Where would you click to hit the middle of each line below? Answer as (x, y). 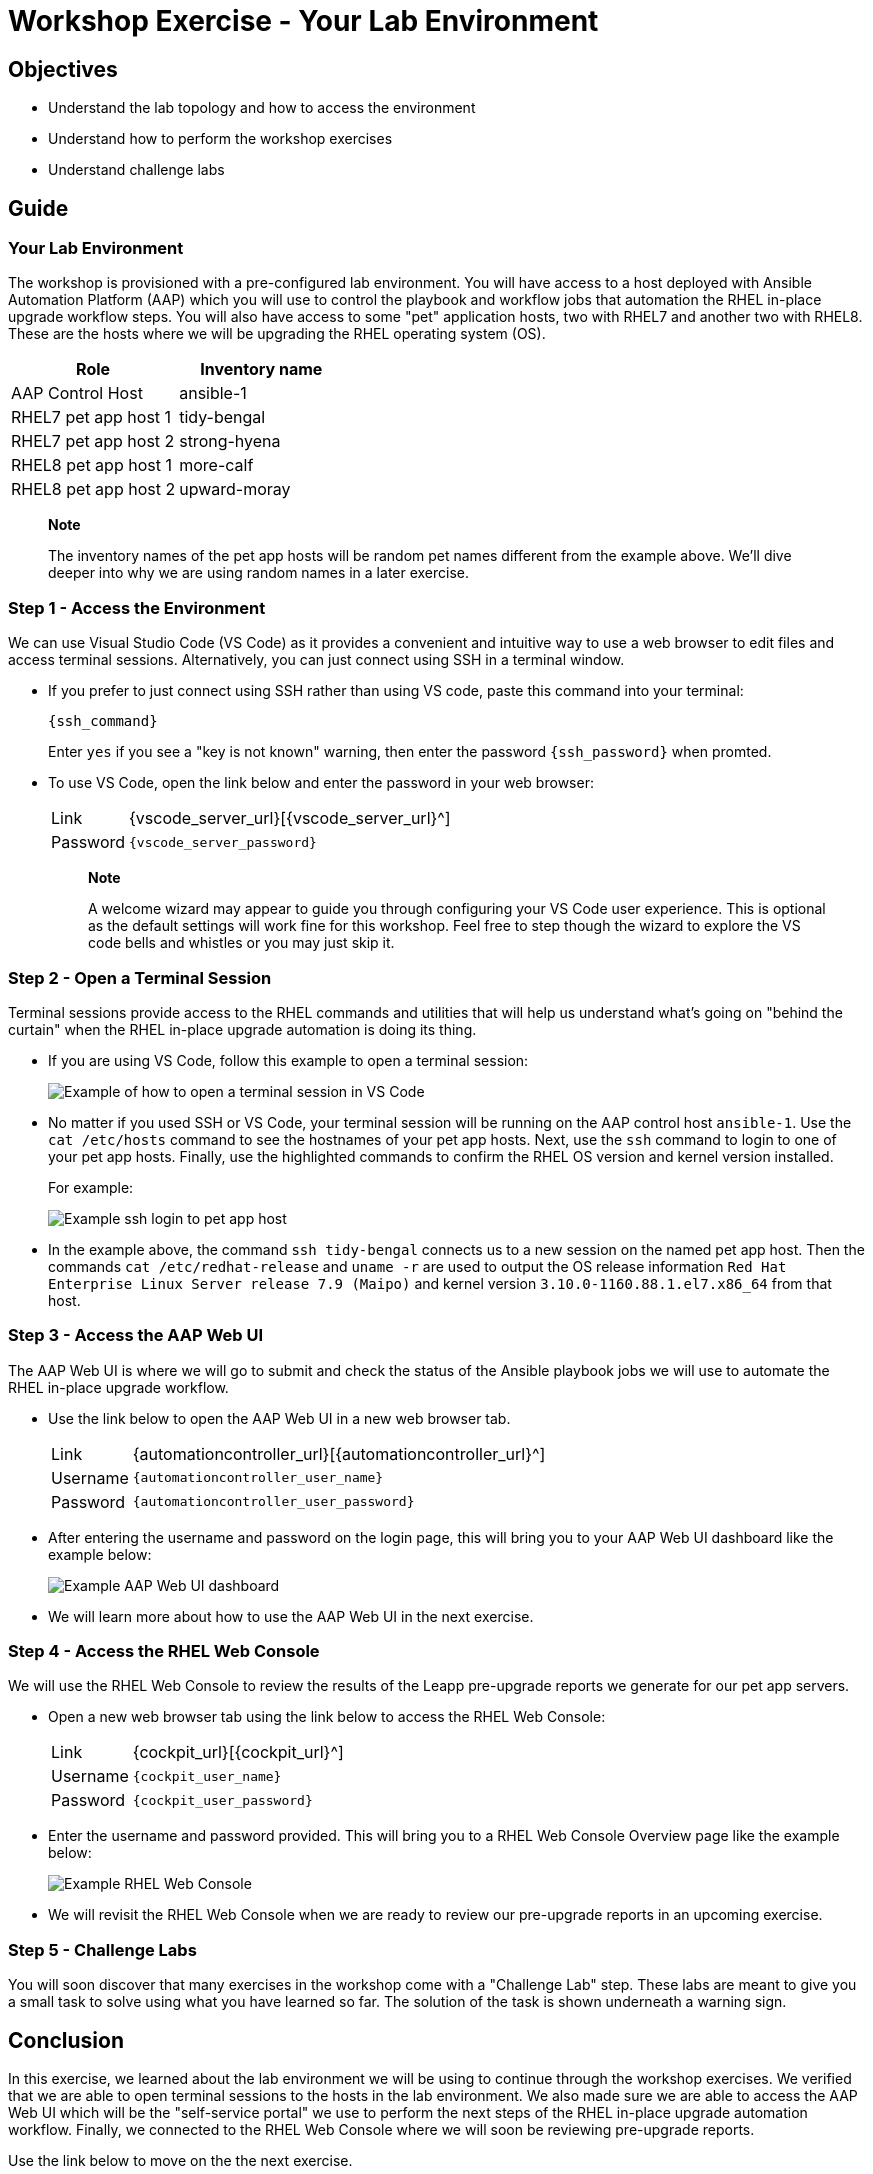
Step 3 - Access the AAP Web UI (136, 1335)
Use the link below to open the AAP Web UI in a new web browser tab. (279, 1418)
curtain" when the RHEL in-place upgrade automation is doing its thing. (242, 1029)
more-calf (216, 465)
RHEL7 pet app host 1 (91, 417)
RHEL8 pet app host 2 (93, 489)
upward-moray (235, 489)
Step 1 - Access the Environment (137, 607)
